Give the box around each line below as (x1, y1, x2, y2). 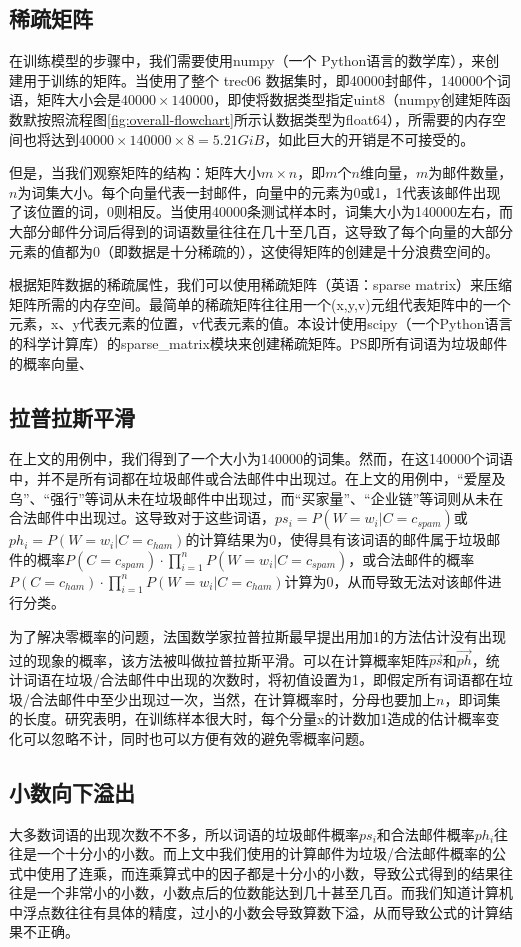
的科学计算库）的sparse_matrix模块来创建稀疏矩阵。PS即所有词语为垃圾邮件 (9, 332, 508, 353)
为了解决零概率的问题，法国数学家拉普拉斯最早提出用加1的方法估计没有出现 (9, 626, 506, 647)
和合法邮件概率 (376, 823, 475, 844)
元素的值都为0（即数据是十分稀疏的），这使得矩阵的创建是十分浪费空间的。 (9, 240, 499, 261)
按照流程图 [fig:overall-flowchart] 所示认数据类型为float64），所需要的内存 (36, 108, 493, 129)
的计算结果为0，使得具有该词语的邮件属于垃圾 (185, 529, 487, 550)
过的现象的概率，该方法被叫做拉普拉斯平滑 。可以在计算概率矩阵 (9, 649, 429, 670)
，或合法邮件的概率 (348, 548, 475, 569)
